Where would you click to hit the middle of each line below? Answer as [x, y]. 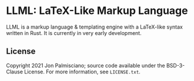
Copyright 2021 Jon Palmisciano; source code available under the [86, 65]
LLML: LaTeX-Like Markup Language [97, 11]
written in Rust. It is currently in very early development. [74, 33]
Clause [15, 72]
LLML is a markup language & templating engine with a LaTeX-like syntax [95, 27]
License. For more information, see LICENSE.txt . [83, 72]
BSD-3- [176, 65]
